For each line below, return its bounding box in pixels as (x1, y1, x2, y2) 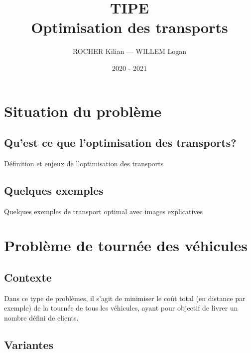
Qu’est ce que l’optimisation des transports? (4, 135, 237, 150)
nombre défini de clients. (4, 313, 79, 323)
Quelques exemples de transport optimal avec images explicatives (4, 206, 203, 216)
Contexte (4, 270, 52, 285)
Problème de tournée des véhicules (4, 235, 248, 256)
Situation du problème (4, 100, 161, 121)
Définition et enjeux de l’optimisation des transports (4, 158, 164, 168)
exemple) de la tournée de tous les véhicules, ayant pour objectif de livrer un (4, 303, 238, 313)
